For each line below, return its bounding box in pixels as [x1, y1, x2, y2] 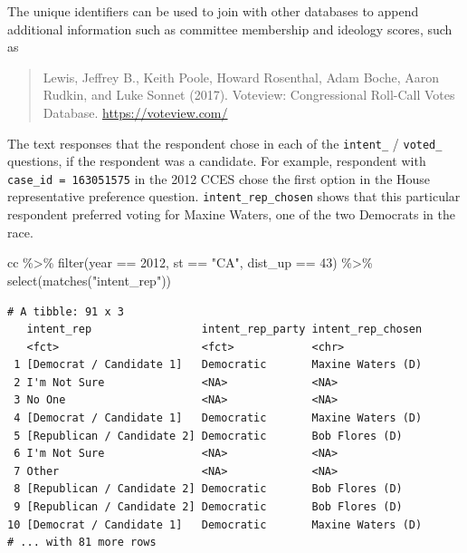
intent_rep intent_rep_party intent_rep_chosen [26, 323, 423, 336]
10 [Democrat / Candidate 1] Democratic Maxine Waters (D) [7, 518, 423, 531]
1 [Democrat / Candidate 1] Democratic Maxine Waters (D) [14, 358, 423, 372]
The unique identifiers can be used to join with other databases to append [7, 2, 419, 20]
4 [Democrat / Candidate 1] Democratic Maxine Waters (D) [14, 412, 423, 425]
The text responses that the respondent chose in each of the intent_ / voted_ [7, 133, 443, 152]
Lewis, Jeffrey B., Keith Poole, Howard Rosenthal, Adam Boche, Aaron [43, 67, 440, 86]
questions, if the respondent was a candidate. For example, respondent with [7, 151, 426, 170]
